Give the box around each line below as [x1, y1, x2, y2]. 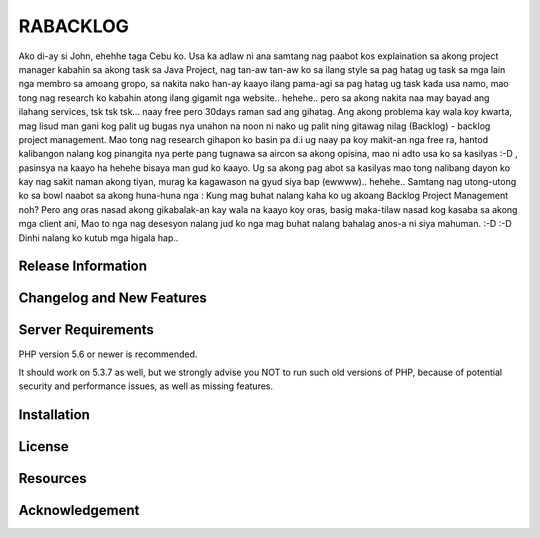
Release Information [18, 258, 148, 275]
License [18, 438, 69, 455]
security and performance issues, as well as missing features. [18, 380, 274, 392]
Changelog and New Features [18, 290, 207, 307]
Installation [18, 406, 90, 424]
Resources [18, 470, 87, 487]
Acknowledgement [18, 502, 140, 519]
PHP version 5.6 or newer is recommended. [18, 348, 198, 360]
